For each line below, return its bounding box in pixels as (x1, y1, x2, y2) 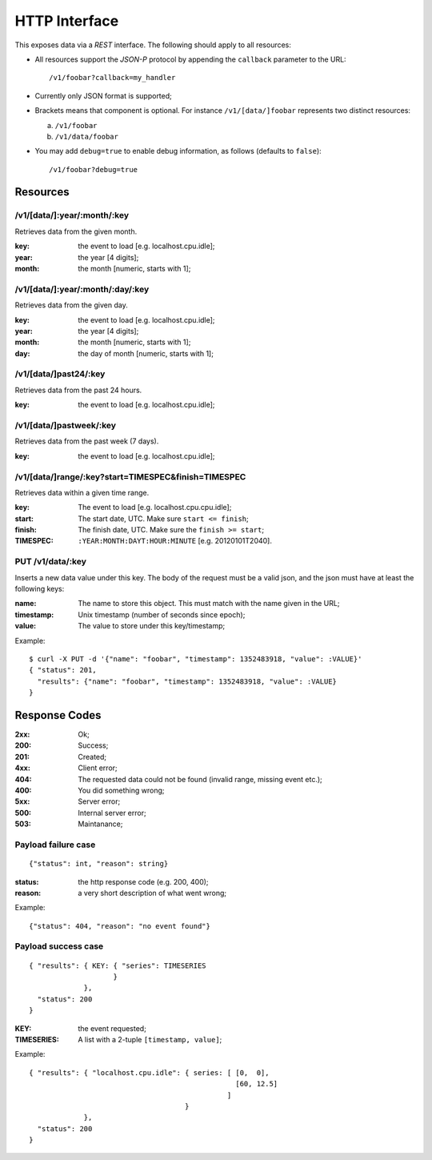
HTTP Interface (14, 12, 119, 30)
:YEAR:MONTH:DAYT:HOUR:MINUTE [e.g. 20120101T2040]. (78, 536, 272, 546)
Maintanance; (78, 819, 123, 829)
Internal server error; (78, 808, 147, 817)
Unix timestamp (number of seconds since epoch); (78, 609, 246, 620)
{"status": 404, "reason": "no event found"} (29, 921, 211, 930)
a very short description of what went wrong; (78, 888, 227, 897)
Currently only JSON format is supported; (34, 90, 172, 100)
